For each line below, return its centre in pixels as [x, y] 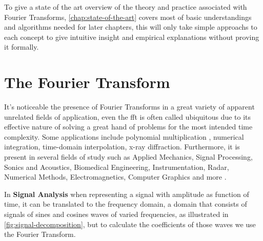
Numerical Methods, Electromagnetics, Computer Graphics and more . [115, 177]
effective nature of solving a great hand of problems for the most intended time [128, 127]
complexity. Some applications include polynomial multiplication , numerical [124, 136]
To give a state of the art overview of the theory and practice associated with [126, 7]
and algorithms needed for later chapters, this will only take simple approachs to [131, 27]
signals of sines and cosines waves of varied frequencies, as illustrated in [116, 214]
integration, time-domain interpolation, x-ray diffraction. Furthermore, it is [122, 147]
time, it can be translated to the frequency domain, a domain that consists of [126, 204]
